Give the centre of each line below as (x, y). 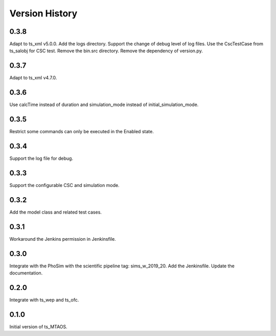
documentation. (26, 273)
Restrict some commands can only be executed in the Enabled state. (82, 132)
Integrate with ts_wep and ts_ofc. (44, 300)
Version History (43, 13)
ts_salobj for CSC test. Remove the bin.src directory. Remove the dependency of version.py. (106, 51)
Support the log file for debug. (41, 158)
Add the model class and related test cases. (56, 212)
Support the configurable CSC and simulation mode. (64, 185)
